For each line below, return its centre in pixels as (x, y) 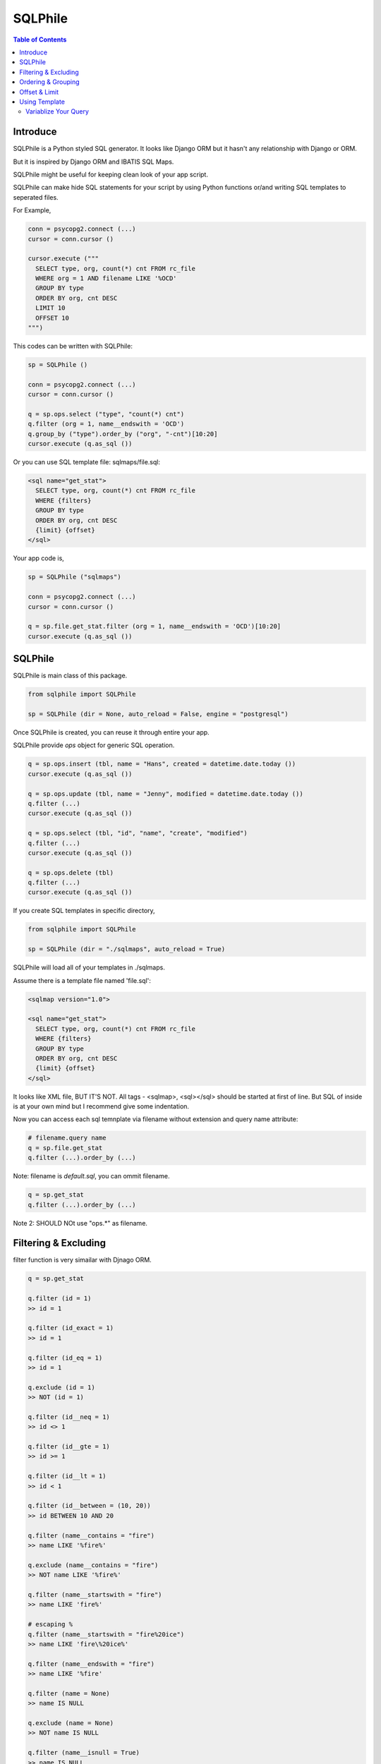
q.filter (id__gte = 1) (69, 1447)
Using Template (42, 102)
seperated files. (36, 197)
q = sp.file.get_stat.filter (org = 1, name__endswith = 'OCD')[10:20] (155, 627)
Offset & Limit (39, 92)
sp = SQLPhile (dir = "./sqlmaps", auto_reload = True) (127, 949)
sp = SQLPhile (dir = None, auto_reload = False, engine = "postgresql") (158, 714)
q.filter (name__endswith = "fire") (91, 1664)
